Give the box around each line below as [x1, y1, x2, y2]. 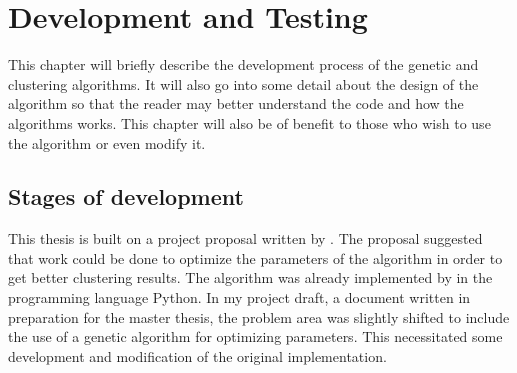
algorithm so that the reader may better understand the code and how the [8, 93, 464, 114]
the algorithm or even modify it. [8, 132, 206, 153]
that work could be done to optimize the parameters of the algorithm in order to [8, 247, 503, 268]
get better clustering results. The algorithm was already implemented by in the [8, 267, 493, 288]
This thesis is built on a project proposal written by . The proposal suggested [8, 228, 483, 249]
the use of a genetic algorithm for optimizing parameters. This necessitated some [8, 326, 503, 347]
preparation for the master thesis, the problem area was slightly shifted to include [8, 306, 510, 327]
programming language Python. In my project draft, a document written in [8, 287, 471, 308]
